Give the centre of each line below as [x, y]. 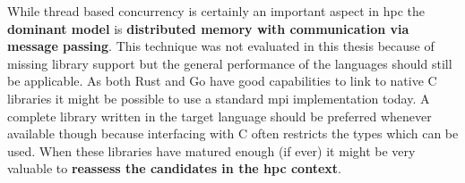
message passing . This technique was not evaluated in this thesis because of [221, 46]
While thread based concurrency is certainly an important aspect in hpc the [216, 11]
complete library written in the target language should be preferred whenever [220, 116]
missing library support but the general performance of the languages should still [230, 63]
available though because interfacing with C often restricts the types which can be [233, 133]
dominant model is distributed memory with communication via [208, 28]
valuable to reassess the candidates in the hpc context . [174, 168]
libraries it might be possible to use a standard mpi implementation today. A [219, 98]
